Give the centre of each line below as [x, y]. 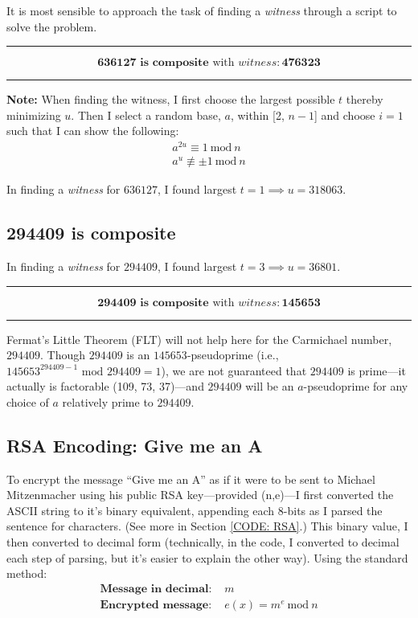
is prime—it [377, 370]
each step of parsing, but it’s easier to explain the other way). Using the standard [207, 557]
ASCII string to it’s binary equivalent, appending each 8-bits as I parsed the [195, 510]
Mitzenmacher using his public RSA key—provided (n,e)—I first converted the [200, 495]
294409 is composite [91, 233]
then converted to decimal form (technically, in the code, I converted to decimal [203, 542]
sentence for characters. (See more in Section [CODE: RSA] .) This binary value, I [207, 526]
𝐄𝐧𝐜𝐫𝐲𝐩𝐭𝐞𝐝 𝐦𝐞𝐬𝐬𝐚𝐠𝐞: [156, 605]
